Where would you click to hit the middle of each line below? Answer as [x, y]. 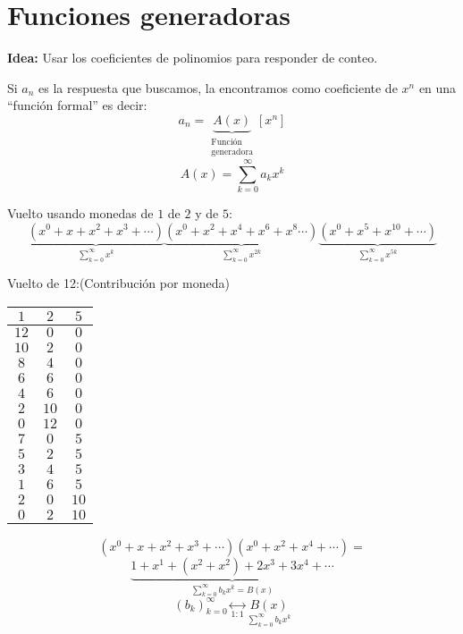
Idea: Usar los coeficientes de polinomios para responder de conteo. [193, 58]
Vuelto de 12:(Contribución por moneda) [119, 283]
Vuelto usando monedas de [80, 212]
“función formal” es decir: [77, 105]
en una [438, 87]
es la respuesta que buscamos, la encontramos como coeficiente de [218, 87]
